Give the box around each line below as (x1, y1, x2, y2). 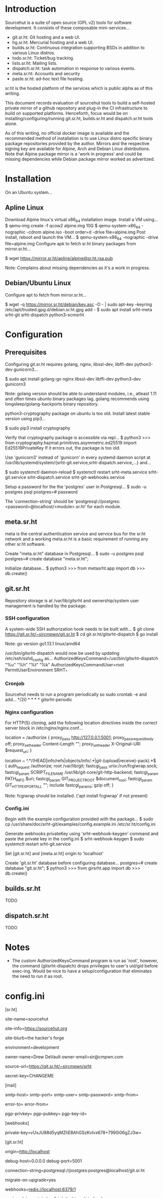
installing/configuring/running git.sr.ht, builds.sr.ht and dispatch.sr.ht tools (5, 115, 153, 121)
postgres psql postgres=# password (5, 489, 78, 494)
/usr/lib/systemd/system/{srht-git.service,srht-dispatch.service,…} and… (5, 459, 151, 465)
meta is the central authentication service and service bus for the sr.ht (5, 531, 146, 536)
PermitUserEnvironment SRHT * (5, 667, 68, 674)
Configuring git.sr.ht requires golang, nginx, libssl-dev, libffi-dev (5, 361, 134, 367)
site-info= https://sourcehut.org (5, 1026, 67, 1031)
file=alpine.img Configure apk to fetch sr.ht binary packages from (5, 241, 136, 247)
